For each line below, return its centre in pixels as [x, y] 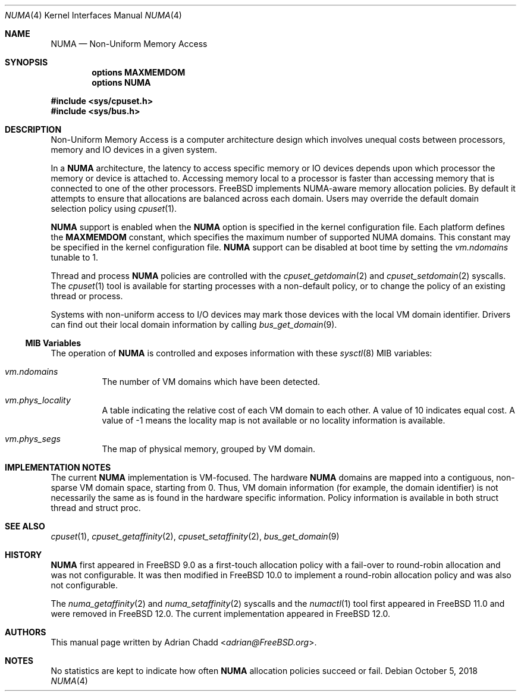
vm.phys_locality [38, 400]
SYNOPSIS [26, 62]
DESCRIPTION [33, 129]
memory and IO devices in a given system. [134, 150]
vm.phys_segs [33, 439]
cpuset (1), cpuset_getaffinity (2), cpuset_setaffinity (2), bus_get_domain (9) [195, 536]
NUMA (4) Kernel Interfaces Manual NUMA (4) [93, 15]
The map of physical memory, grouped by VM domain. [209, 449]
